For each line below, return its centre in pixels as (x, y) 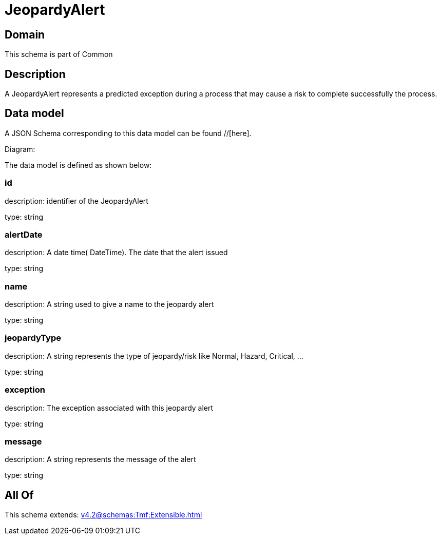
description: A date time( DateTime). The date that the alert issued (116, 253)
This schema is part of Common (59, 54)
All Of (19, 495)
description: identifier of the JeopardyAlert (76, 201)
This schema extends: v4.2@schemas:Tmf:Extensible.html (103, 515)
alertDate (24, 234)
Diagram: (20, 149)
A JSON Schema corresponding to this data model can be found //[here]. (128, 133)
